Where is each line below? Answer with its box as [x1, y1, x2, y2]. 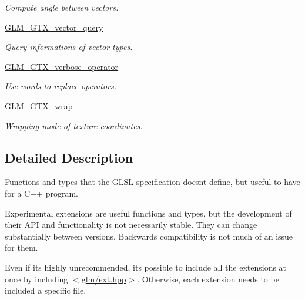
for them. [5, 241, 38, 254]
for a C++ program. [5, 187, 78, 199]
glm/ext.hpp [81, 272, 126, 285]
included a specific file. [5, 284, 86, 296]
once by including [5, 272, 68, 285]
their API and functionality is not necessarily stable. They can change [5, 218, 257, 231]
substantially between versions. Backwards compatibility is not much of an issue [5, 230, 293, 242]
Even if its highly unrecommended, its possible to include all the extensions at [5, 261, 287, 273]
